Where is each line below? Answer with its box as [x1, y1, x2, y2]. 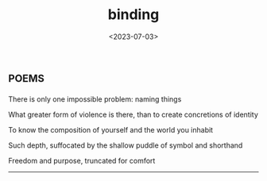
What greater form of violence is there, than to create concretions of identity [8, 110, 258, 119]
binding [107, 6, 160, 24]
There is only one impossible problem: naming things [8, 94, 182, 104]
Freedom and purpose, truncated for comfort [8, 156, 156, 165]
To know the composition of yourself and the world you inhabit [8, 125, 213, 134]
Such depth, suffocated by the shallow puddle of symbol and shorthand [8, 141, 243, 150]
